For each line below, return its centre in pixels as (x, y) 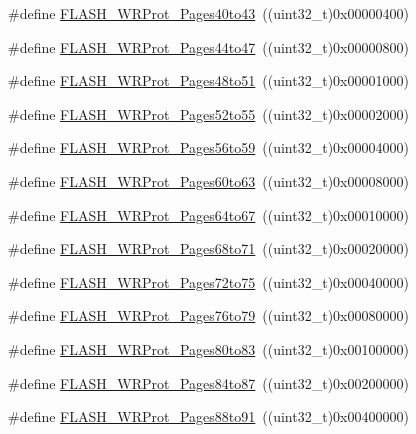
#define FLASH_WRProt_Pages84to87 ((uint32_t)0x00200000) (208, 382)
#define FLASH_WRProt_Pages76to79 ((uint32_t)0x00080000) (208, 315)
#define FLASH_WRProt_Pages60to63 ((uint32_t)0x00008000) (208, 180)
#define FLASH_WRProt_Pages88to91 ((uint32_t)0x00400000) (208, 416)
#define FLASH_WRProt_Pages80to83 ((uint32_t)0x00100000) (208, 348)
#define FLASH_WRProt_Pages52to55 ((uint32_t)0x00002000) (208, 113)
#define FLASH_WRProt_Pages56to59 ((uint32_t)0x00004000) (208, 147)
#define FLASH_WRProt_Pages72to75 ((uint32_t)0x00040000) (208, 281)
